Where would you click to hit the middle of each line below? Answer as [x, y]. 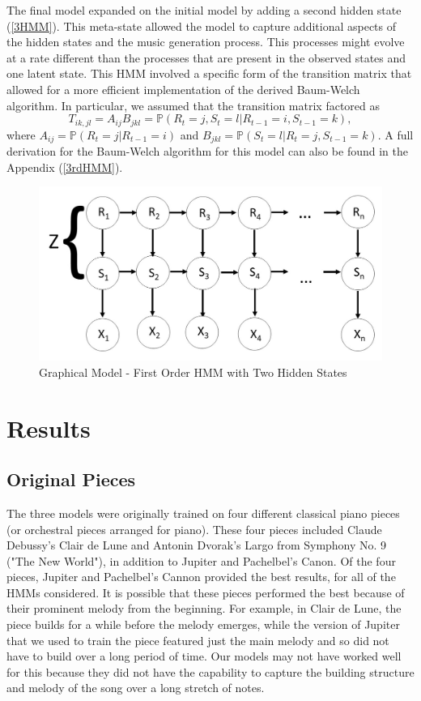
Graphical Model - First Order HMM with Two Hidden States [193, 372]
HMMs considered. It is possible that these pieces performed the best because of [206, 592]
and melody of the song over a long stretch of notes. [136, 688]
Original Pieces [71, 479]
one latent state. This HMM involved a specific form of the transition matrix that [209, 73]
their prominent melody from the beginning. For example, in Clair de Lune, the [204, 608]
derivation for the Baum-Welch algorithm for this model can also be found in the [207, 151]
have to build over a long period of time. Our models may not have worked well [204, 656]
